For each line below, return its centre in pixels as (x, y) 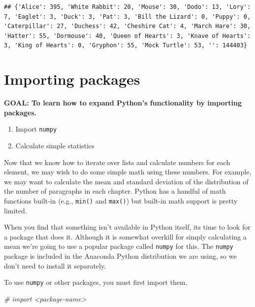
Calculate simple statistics (55, 145)
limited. (16, 210)
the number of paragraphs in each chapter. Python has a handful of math (115, 191)
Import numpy (36, 129)
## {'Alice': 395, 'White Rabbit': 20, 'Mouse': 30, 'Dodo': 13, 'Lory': (127, 7)
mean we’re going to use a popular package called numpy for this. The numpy (119, 246)
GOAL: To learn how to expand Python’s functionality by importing (123, 103)
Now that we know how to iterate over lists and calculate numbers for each (117, 162)
